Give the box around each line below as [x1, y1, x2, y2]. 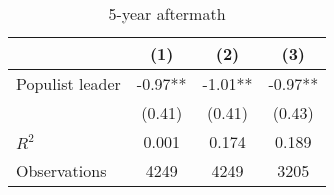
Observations [16, 159, 107, 182]
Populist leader [16, 72, 121, 95]
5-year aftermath [108, 2, 226, 25]
